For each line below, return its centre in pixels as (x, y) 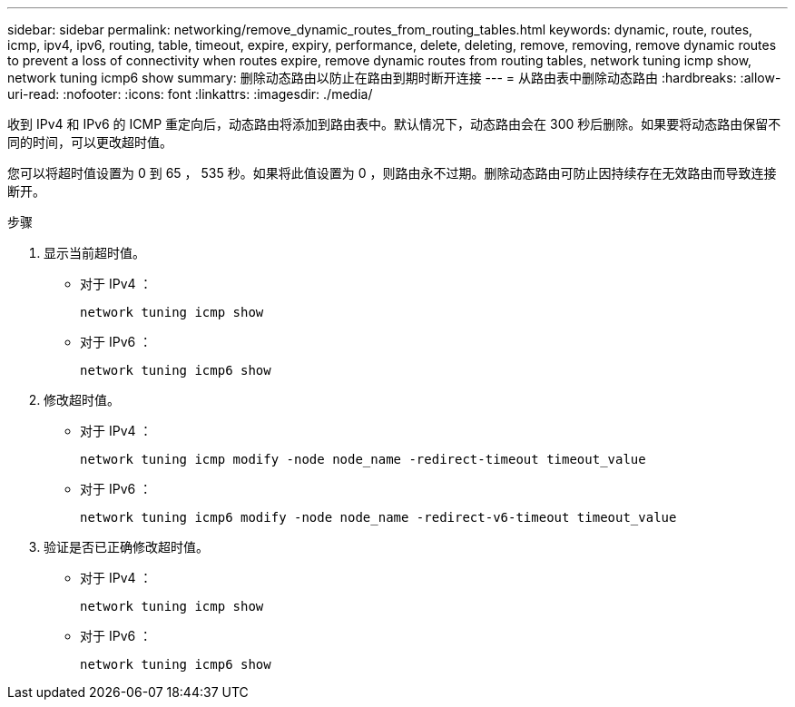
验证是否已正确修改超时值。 (126, 547)
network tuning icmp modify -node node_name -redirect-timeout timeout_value (363, 459)
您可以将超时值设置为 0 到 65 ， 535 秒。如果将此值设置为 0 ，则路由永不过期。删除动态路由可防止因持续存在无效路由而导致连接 (392, 173)
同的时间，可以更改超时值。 (90, 142)
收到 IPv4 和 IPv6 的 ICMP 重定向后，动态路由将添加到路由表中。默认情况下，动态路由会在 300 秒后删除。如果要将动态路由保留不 (394, 124)
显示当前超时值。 (94, 253)
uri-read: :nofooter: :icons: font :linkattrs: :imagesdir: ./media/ (190, 94)
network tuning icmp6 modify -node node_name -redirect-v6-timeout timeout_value (378, 517)
